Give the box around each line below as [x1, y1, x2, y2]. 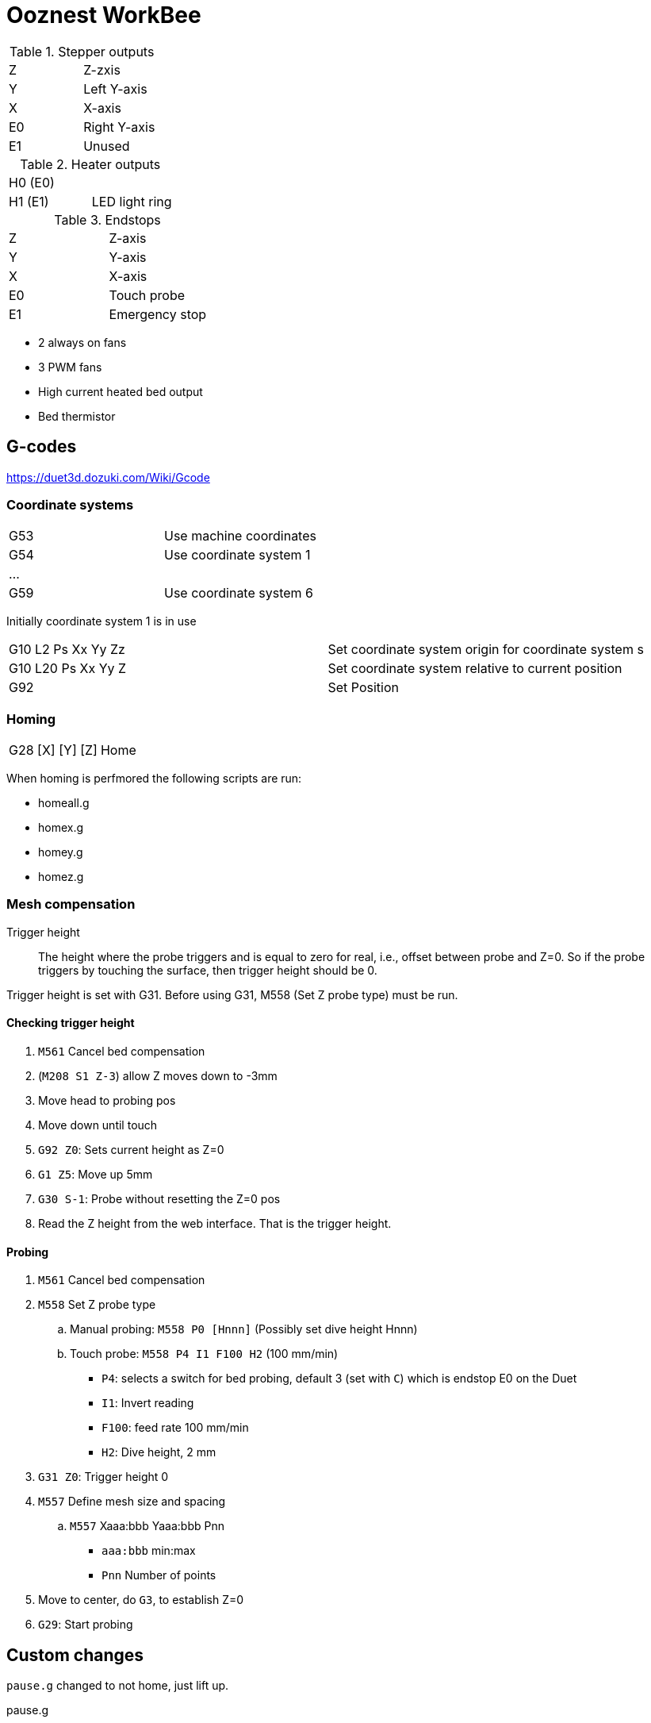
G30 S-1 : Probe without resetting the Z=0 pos [38, 1192, 281, 1206]
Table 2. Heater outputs [20, 156, 161, 172]
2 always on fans [38, 335, 127, 349]
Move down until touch [38, 1118, 158, 1133]
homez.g [38, 870, 84, 884]
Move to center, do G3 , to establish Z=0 [38, 1593, 244, 1607]
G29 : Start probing [38, 1617, 133, 1632]
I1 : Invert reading [101, 1396, 194, 1410]
